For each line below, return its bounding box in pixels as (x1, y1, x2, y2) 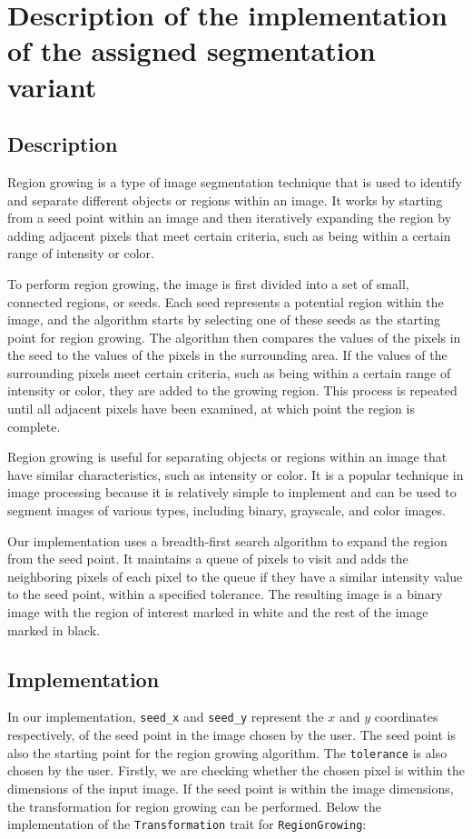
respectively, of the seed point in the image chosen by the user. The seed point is (7, 725, 456, 744)
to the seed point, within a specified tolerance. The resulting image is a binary (7, 584, 443, 604)
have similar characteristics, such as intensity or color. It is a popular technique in (7, 464, 464, 484)
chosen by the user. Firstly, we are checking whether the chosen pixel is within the (7, 761, 465, 780)
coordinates (374, 707, 438, 726)
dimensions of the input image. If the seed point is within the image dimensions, (7, 778, 454, 797)
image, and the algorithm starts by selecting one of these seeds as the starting (7, 310, 441, 329)
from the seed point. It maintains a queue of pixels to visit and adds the (7, 549, 408, 568)
